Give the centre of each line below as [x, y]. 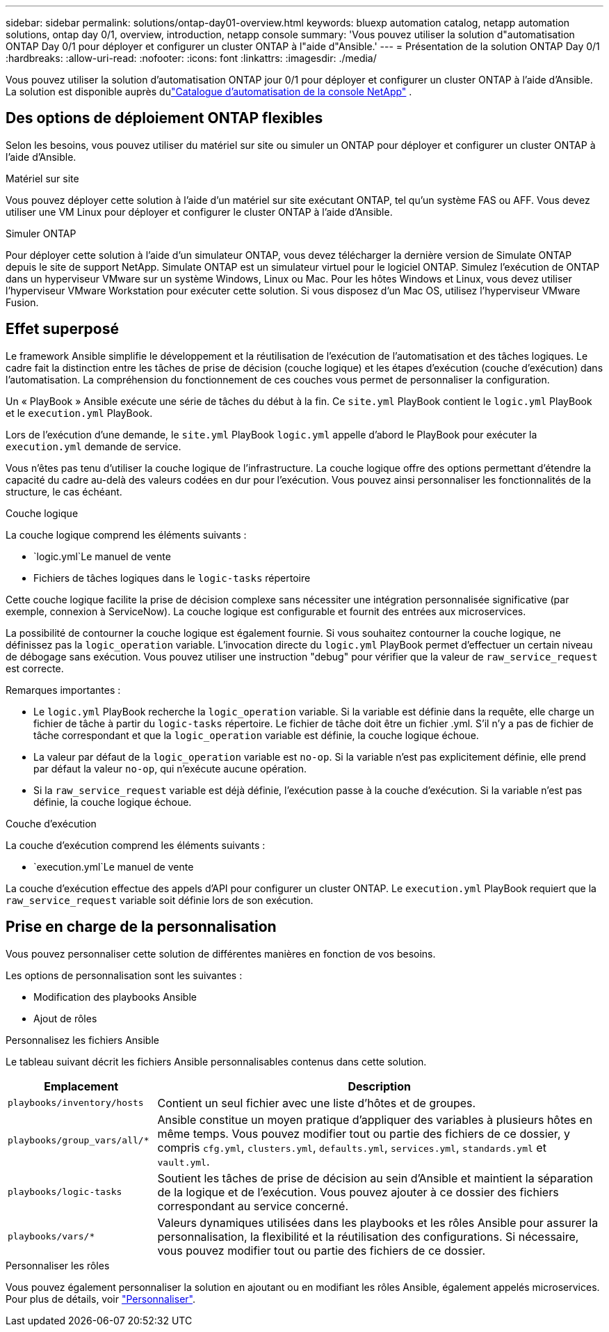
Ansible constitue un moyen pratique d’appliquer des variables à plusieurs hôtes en [375, 1119]
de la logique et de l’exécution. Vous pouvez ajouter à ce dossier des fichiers [358, 1192]
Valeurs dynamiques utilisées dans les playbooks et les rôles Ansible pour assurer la [378, 1222]
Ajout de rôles [65, 1018]
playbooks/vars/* [51, 1237]
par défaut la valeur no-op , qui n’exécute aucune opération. [170, 768]
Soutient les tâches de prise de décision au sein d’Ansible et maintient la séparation [375, 1178]
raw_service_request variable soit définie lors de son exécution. [160, 900]
